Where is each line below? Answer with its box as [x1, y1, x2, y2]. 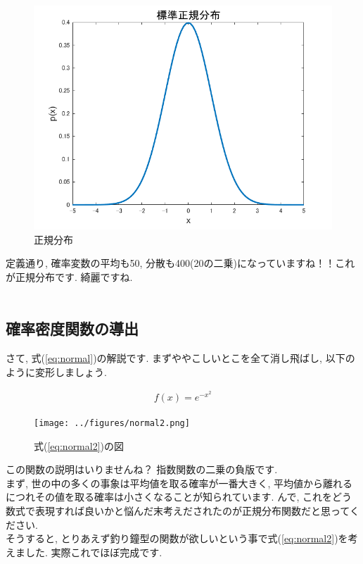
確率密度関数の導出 [6, 318, 139, 339]
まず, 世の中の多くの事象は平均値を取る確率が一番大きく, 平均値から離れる [6, 475, 353, 490]
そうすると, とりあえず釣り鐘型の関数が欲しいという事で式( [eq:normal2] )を [6, 531, 348, 546]
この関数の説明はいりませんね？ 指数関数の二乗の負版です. [6, 462, 278, 477]
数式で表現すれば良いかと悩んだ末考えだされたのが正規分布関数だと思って [6, 503, 350, 518]
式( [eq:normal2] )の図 [34, 438, 125, 453]
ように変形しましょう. [6, 364, 107, 379]
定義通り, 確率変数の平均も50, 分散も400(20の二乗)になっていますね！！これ [6, 256, 355, 270]
